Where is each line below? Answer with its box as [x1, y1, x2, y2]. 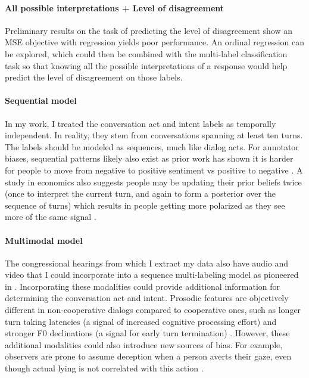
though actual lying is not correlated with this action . [5, 362, 204, 374]
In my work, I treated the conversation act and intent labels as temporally [5, 117, 276, 129]
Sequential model [5, 94, 77, 107]
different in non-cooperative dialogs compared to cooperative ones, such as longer [5, 303, 301, 316]
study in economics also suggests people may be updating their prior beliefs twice [5, 175, 302, 188]
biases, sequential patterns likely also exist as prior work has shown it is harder [5, 152, 294, 165]
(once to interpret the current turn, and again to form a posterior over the [5, 187, 276, 200]
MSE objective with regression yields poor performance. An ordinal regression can [5, 36, 304, 48]
